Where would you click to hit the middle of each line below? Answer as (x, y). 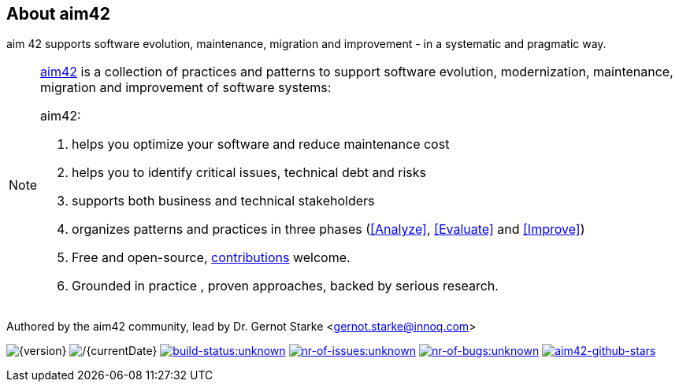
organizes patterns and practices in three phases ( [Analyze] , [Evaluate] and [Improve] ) (328, 229)
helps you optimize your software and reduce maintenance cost (261, 144)
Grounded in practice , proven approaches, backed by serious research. (285, 286)
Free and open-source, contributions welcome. (211, 258)
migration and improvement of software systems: (186, 88)
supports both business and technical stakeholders (223, 201)
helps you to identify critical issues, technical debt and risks (249, 173)
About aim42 (59, 14)
